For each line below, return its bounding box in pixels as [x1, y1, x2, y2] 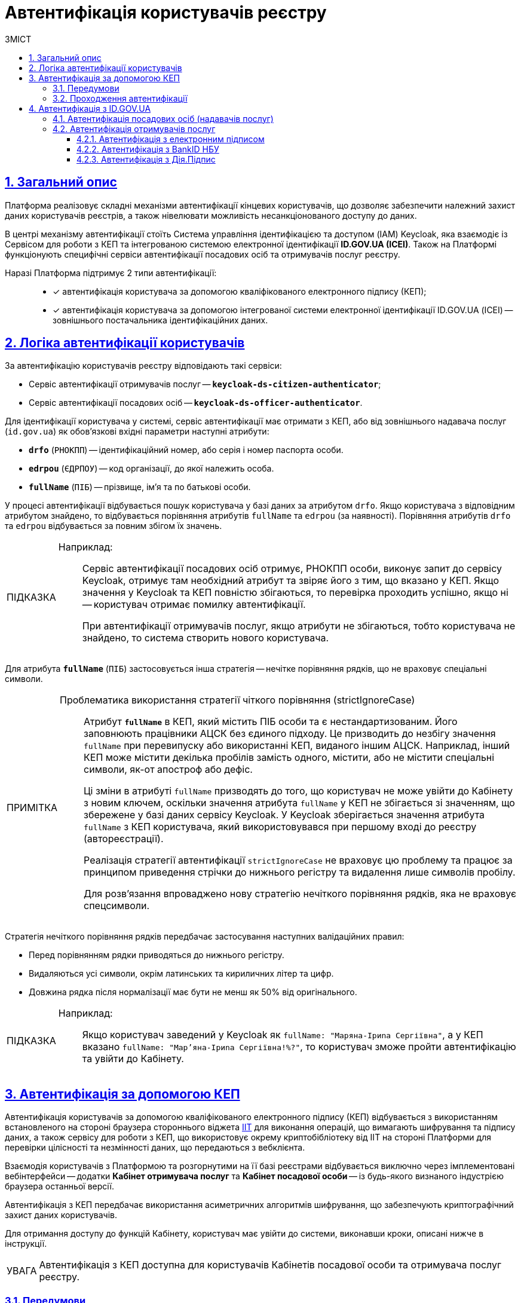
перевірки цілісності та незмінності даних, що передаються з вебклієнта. [5, 1142, 305, 1153]
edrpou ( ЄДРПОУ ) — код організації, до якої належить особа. [29, 463, 274, 474]
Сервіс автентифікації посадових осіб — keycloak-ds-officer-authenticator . [29, 397, 363, 408]
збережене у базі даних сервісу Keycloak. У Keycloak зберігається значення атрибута [84, 809, 485, 821]
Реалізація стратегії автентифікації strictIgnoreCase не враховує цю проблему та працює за [84, 854, 513, 867]
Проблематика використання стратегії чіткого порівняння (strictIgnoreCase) [60, 694, 415, 706]
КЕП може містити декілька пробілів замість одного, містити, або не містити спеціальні [84, 751, 495, 764]
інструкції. [5, 1238, 47, 1249]
